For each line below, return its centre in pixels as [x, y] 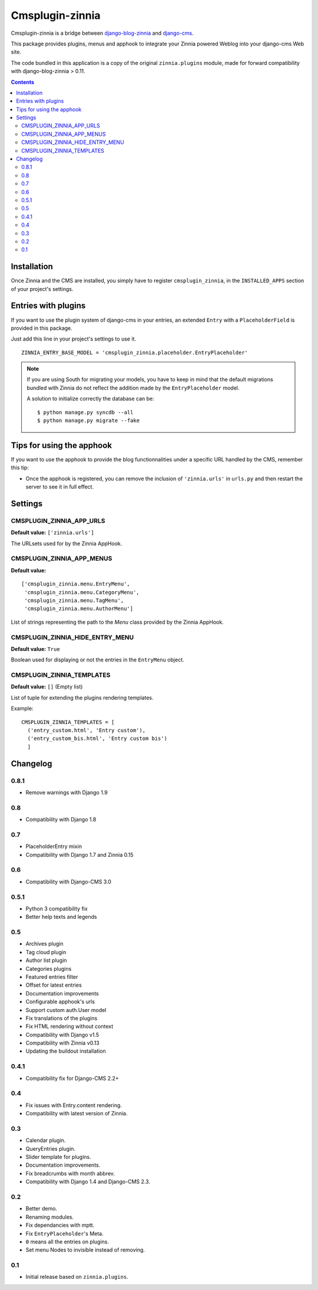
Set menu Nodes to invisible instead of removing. [85, 1250]
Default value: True [35, 649]
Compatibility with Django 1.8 [61, 820]
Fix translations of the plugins [62, 1018]
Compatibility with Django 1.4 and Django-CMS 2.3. [88, 1182]
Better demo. [42, 1209]
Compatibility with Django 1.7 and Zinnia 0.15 [79, 854]
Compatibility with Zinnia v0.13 [62, 1043]
